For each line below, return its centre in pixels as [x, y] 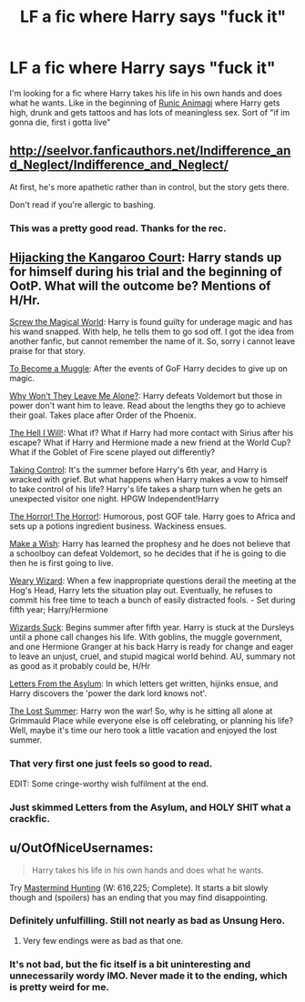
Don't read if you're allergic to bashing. [83, 204]
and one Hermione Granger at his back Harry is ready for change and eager [152, 647]
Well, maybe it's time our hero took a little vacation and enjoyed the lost [143, 731]
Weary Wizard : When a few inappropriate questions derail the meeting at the [153, 581]
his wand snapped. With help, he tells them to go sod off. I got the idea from [152, 332]
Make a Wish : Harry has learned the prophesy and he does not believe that [150, 544]
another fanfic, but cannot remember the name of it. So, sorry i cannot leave [152, 341]
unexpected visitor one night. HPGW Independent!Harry [114, 499]
